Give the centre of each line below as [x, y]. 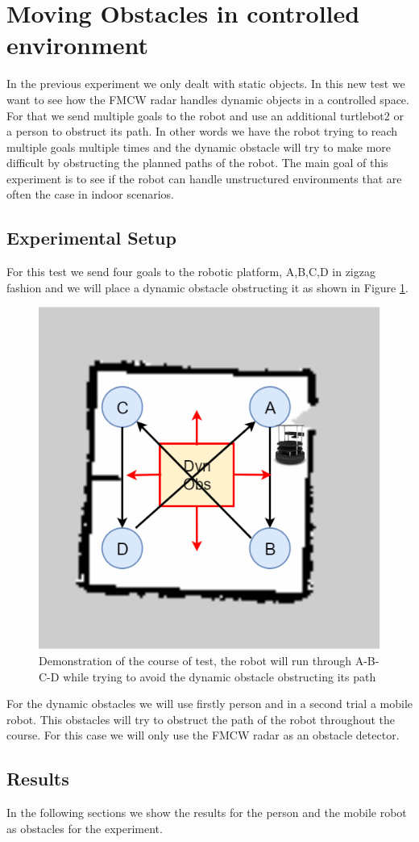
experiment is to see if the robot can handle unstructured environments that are [204, 178]
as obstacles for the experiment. [85, 828]
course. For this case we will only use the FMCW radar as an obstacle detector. [203, 735]
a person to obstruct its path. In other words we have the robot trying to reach [202, 131]
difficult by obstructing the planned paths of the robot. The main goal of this [197, 163]
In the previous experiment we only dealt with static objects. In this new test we [206, 84]
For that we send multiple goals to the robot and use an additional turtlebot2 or [205, 115]
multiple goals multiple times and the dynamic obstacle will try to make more [199, 147]
